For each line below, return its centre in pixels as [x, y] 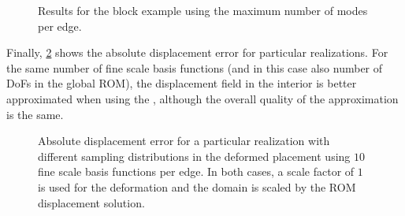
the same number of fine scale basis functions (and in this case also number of [195, 67]
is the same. [35, 114]
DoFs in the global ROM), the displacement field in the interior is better [182, 83]
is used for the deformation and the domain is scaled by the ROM [197, 186]
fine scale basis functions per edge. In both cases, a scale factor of [196, 171]
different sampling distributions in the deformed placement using [194, 156]
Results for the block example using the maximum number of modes [203, 10]
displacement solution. [91, 202]
